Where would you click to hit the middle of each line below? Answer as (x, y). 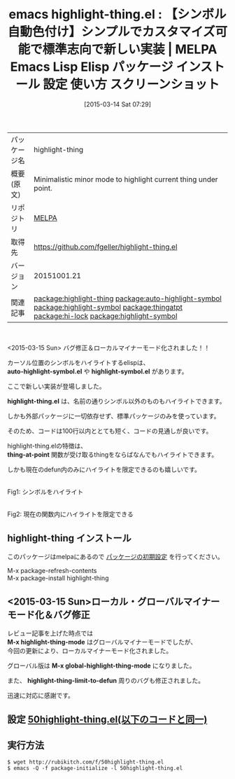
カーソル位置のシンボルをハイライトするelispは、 (78, 362)
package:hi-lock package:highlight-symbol (106, 316)
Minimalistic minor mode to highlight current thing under (126, 179)
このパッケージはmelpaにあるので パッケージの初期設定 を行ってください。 (115, 556)
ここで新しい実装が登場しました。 (56, 386)
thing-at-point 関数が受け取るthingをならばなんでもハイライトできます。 (113, 454)
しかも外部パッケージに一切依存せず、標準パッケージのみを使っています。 (114, 416)
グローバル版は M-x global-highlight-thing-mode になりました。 (101, 666)
